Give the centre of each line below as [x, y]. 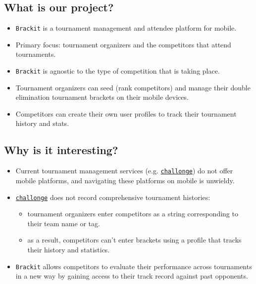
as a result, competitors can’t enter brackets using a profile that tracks [134, 240]
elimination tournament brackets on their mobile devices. [102, 97]
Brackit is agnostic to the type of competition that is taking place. [118, 71]
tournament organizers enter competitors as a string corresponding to [133, 214]
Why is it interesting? [61, 150]
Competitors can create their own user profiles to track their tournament [126, 113]
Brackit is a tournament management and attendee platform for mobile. [126, 28]
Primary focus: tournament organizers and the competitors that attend [123, 44]
